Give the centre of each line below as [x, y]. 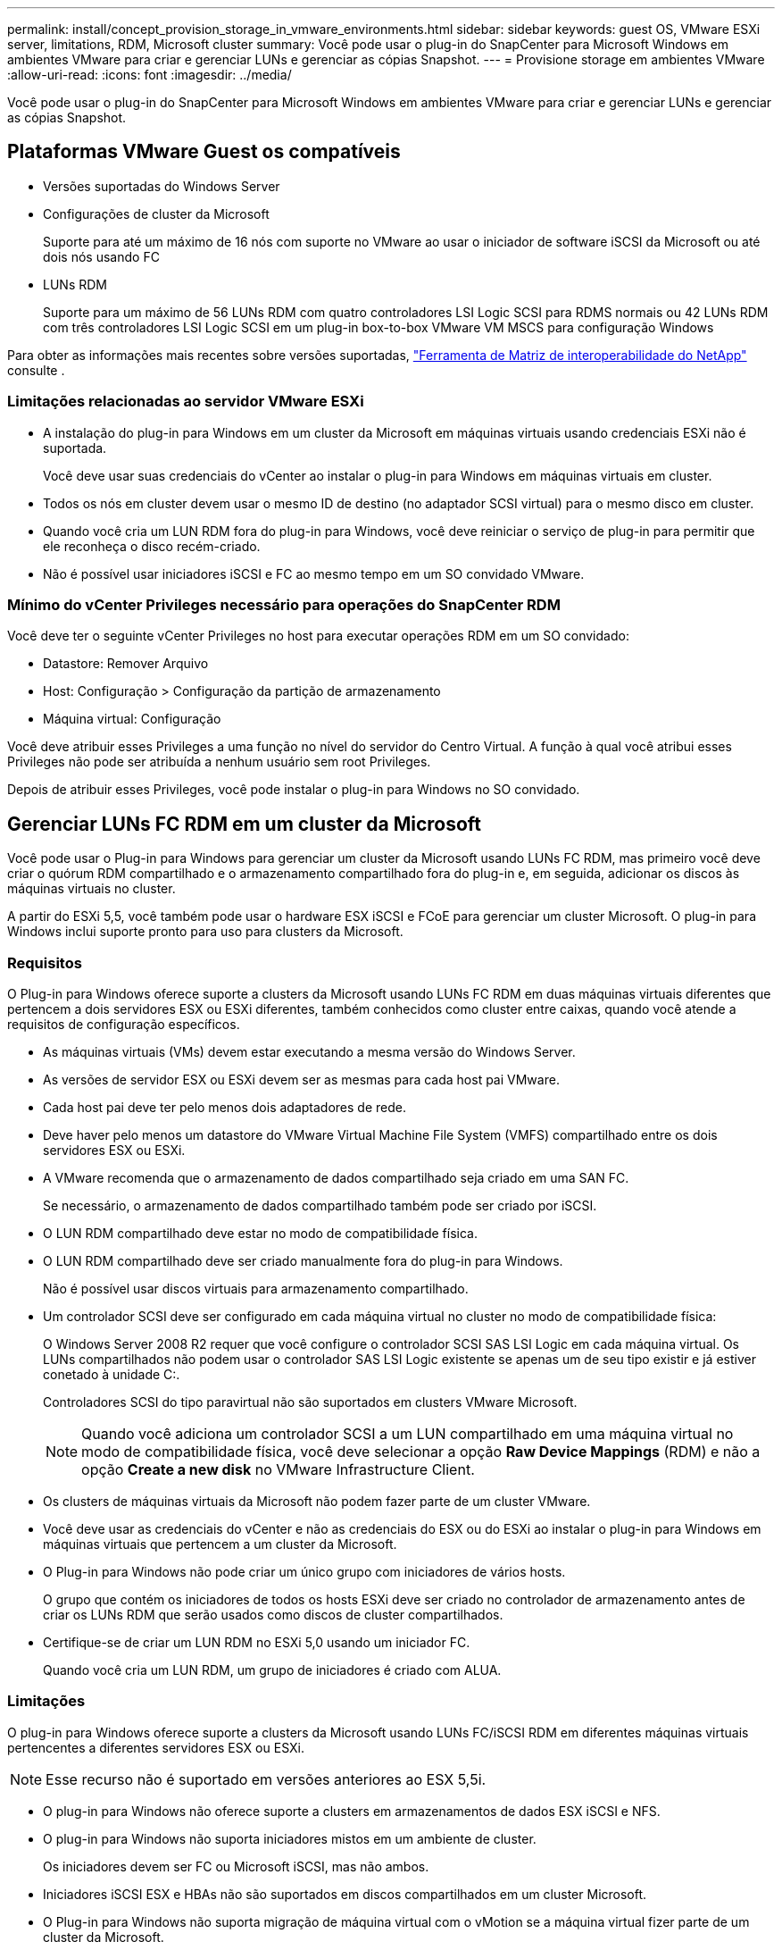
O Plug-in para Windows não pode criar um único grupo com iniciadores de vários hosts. [304, 1571]
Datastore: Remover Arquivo [126, 664]
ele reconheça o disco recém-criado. [152, 546]
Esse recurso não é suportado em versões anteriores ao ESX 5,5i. [266, 1779]
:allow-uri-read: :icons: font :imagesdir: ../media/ [150, 75]
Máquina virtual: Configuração [132, 719]
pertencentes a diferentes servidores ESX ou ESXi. [156, 1747]
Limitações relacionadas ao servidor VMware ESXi [186, 402]
